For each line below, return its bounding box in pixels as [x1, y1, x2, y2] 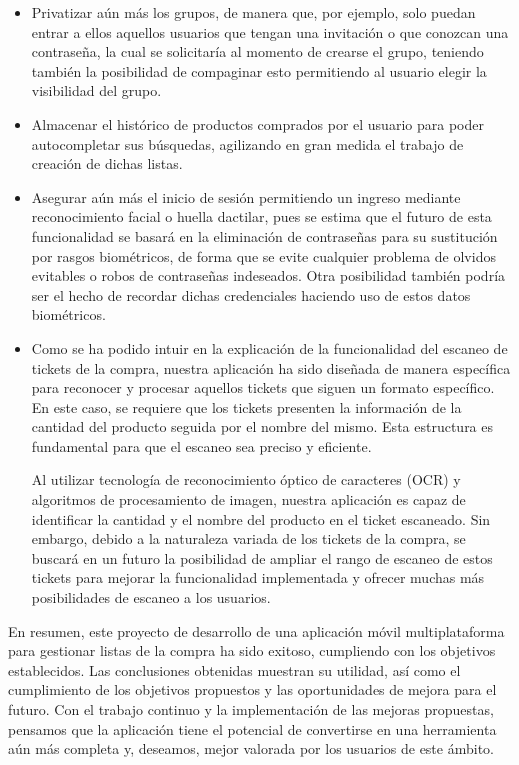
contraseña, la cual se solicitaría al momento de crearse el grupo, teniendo [31, 41, 484, 62]
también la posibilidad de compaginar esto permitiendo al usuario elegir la [31, 60, 487, 81]
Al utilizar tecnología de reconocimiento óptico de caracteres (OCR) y [31, 469, 461, 490]
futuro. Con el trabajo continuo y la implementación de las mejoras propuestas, [8, 699, 494, 719]
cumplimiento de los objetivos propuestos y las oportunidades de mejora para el [8, 679, 497, 700]
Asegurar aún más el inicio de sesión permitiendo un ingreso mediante [31, 186, 461, 207]
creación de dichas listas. [31, 153, 183, 174]
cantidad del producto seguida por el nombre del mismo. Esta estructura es [31, 416, 494, 437]
